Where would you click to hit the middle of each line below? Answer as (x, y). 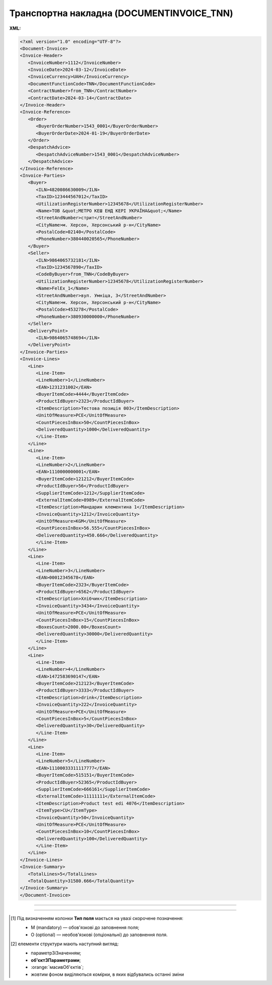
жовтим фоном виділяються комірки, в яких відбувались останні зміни (108, 974)
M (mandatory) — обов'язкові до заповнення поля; (85, 928)
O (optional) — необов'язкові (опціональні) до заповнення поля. (99, 935)
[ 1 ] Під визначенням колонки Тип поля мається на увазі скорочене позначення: (97, 918)
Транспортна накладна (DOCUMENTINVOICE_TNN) (121, 13)
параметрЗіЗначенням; (56, 953)
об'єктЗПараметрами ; (56, 960)
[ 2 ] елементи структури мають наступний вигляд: (65, 944)
